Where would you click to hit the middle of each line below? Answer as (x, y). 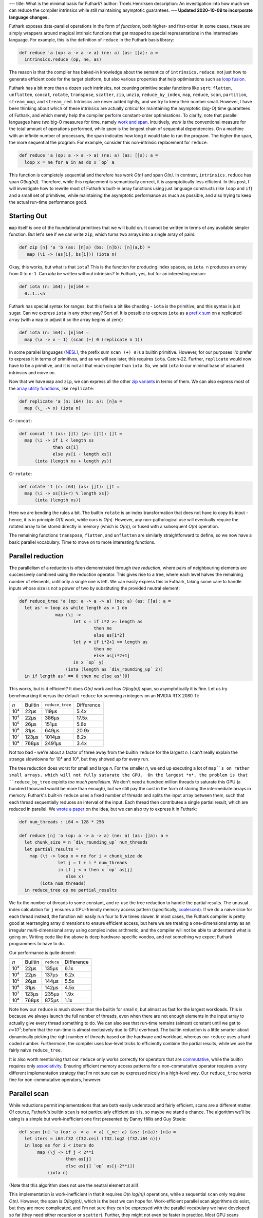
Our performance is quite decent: (42, 952)
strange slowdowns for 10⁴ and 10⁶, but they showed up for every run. (79, 759)
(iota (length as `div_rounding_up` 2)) (114, 669)
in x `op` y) (89, 662)
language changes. (29, 17)
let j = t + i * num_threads (93, 863)
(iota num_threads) (63, 883)
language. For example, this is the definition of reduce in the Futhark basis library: (92, 39)
